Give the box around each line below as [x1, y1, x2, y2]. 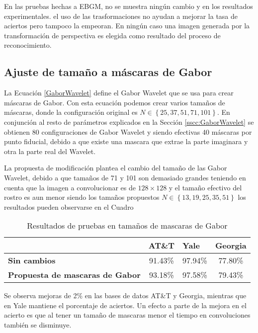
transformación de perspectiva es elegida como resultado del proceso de [4, 30, 221, 40]
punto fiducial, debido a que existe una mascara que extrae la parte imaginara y [4, 136, 248, 147]
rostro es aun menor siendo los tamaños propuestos [4, 192, 160, 202]
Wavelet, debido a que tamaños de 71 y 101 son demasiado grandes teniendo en [4, 172, 246, 182]
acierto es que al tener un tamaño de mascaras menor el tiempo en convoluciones [4, 310, 251, 320]
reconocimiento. [4, 40, 52, 50]
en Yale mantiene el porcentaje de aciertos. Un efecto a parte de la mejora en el [4, 300, 247, 310]
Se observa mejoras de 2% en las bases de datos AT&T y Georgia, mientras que [4, 290, 247, 301]
